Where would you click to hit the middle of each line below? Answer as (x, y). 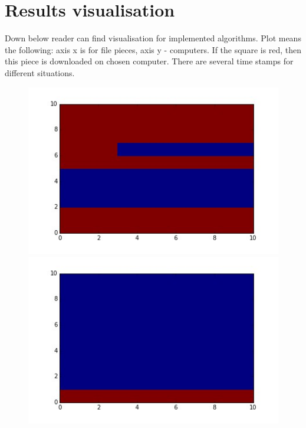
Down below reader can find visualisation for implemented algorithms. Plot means (153, 38)
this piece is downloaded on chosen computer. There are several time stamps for (149, 61)
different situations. (40, 72)
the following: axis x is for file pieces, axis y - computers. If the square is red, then (153, 49)
